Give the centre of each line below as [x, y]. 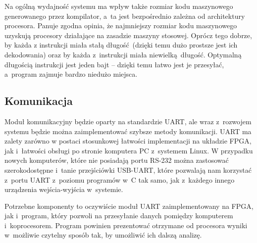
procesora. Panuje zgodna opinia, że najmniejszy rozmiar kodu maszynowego [121, 25]
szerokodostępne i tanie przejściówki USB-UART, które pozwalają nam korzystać [128, 170]
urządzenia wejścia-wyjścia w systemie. [64, 189]
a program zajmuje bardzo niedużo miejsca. [71, 74]
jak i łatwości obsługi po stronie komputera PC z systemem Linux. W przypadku [129, 150]
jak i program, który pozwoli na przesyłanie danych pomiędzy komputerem [119, 216]
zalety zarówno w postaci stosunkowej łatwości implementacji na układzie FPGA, [128, 141]
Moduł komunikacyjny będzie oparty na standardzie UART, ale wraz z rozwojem [128, 121]
